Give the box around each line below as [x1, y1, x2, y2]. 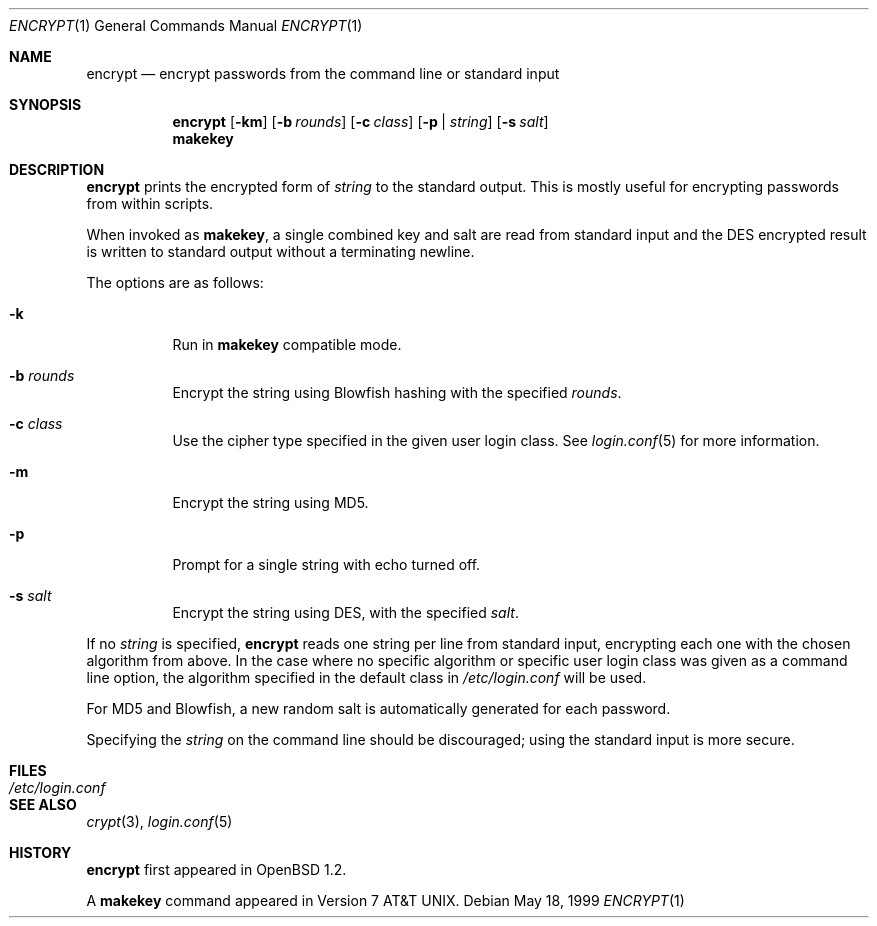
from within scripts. [86, 195, 214, 212]
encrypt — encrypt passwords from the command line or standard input [86, 65, 560, 82]
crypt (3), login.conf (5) [86, 813, 233, 830]
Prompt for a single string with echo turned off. [172, 556, 481, 573]
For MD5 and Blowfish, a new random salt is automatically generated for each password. [86, 700, 671, 717]
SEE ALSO [9, 796, 77, 813]
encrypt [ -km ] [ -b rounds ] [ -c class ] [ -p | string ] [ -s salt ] [172, 113, 549, 130]
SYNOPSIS [9, 96, 82, 113]
